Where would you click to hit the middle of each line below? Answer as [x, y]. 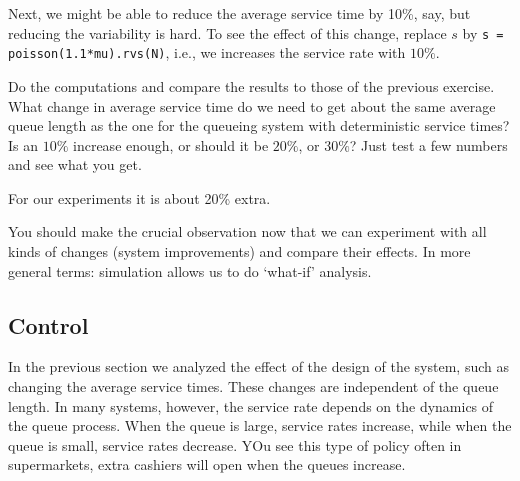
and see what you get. [75, 164]
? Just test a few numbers [428, 144]
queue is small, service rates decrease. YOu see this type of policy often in [235, 444]
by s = [483, 32]
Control [48, 324]
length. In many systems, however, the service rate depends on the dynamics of [251, 405]
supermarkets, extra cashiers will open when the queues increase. [207, 464]
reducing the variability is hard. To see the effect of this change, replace [227, 32]
